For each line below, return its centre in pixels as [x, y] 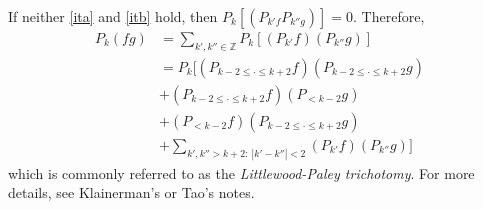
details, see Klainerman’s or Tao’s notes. [131, 192]
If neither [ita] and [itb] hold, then [113, 16]
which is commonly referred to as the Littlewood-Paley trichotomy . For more [241, 172]
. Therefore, [389, 16]
